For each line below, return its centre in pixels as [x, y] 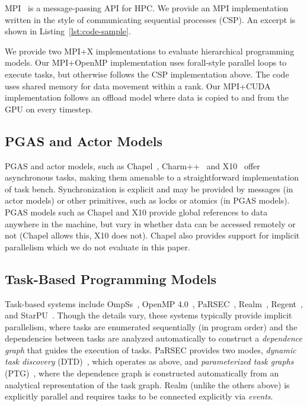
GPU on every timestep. [49, 109]
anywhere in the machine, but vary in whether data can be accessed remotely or [150, 223]
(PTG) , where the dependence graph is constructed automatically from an [142, 373]
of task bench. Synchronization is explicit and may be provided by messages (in [149, 188]
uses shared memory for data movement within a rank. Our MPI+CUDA [138, 86]
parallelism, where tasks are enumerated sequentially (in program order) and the [151, 326]
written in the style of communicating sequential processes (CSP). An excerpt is [150, 19]
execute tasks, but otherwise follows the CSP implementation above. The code [147, 74]
